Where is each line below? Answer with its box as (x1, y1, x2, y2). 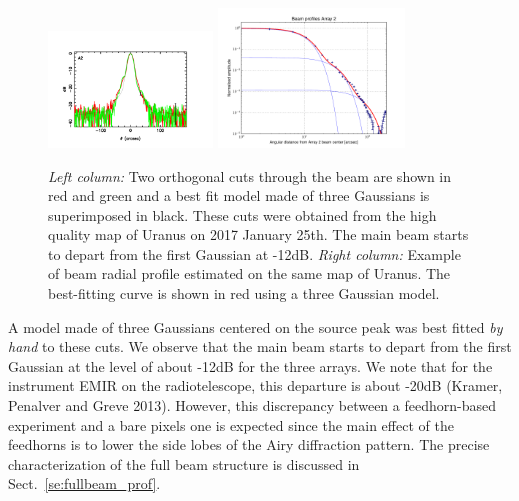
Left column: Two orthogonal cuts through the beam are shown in (48, 165, 452, 186)
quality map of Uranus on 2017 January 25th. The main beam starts (48, 224, 469, 245)
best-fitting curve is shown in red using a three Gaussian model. (48, 283, 440, 304)
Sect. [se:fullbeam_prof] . (8, 473, 161, 494)
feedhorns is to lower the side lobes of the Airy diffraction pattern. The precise (8, 434, 490, 455)
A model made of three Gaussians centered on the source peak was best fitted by (8, 316, 503, 337)
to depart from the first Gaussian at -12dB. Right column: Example (48, 243, 461, 264)
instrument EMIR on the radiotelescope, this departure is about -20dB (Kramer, (8, 375, 503, 396)
